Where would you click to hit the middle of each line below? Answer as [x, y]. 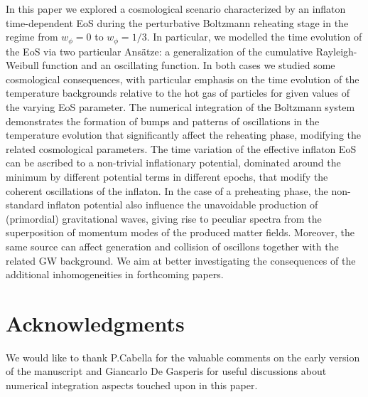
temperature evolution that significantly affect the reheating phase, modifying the [184, 135]
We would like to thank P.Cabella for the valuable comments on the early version [183, 357]
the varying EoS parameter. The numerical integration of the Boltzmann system [180, 107]
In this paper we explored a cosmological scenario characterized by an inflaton [176, 9]
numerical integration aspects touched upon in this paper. [132, 385]
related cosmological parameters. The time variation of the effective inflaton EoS [181, 148]
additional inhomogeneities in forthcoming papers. [115, 274]
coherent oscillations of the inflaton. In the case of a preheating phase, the [167, 190]
